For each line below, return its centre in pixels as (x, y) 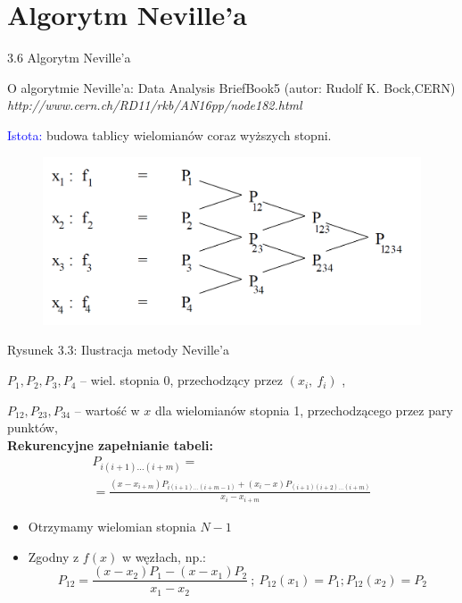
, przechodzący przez (226, 380)
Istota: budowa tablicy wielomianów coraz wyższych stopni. (169, 134)
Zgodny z (54, 556)
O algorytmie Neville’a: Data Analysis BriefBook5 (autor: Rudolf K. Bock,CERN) (231, 87)
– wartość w (107, 410)
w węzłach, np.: (164, 556)
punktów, (33, 427)
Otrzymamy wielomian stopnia (112, 527)
